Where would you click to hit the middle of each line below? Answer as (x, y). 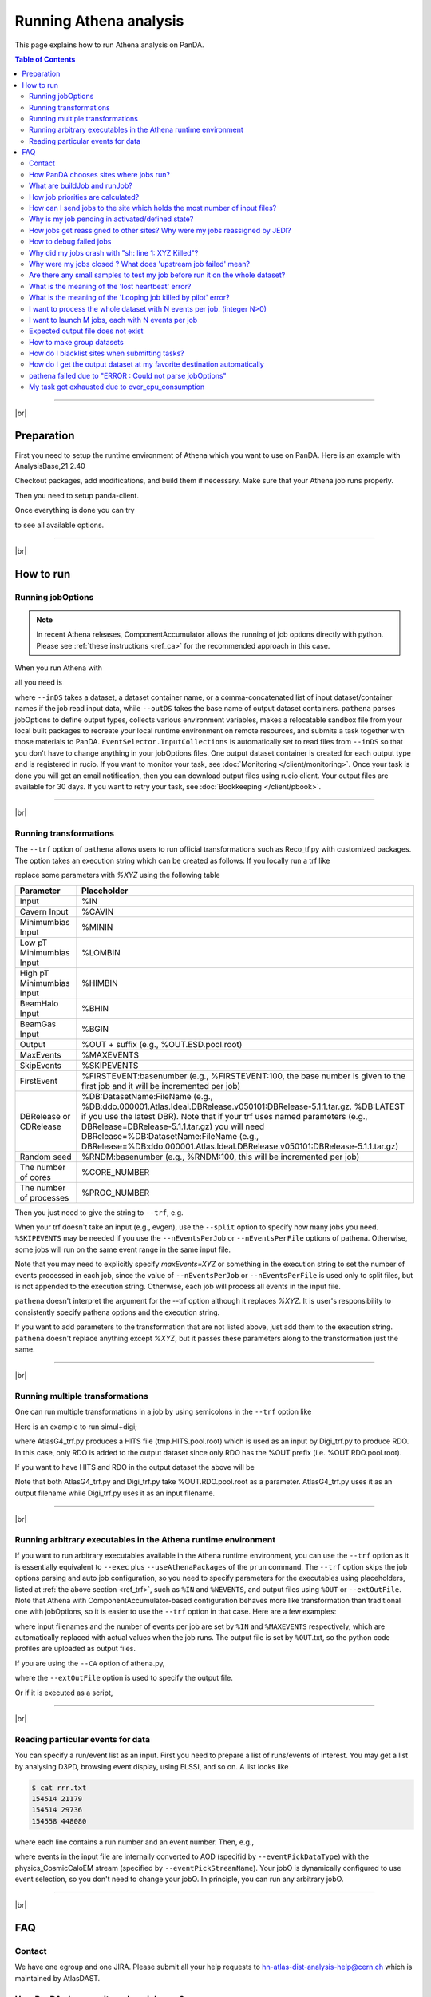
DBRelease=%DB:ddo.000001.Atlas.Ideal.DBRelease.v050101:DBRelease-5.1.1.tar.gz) (240, 1146)
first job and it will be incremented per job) (161, 1086)
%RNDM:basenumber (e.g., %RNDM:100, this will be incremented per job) (220, 1157)
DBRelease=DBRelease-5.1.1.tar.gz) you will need (173, 1126)
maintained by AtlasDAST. (57, 1978)
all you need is (39, 682)
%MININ (97, 927)
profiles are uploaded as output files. (75, 1649)
